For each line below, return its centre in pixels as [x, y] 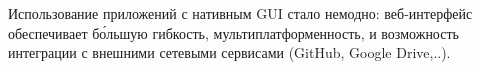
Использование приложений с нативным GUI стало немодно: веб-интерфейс [240, 13]
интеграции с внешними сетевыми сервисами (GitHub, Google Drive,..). [229, 52]
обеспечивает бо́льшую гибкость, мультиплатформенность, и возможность [233, 32]
